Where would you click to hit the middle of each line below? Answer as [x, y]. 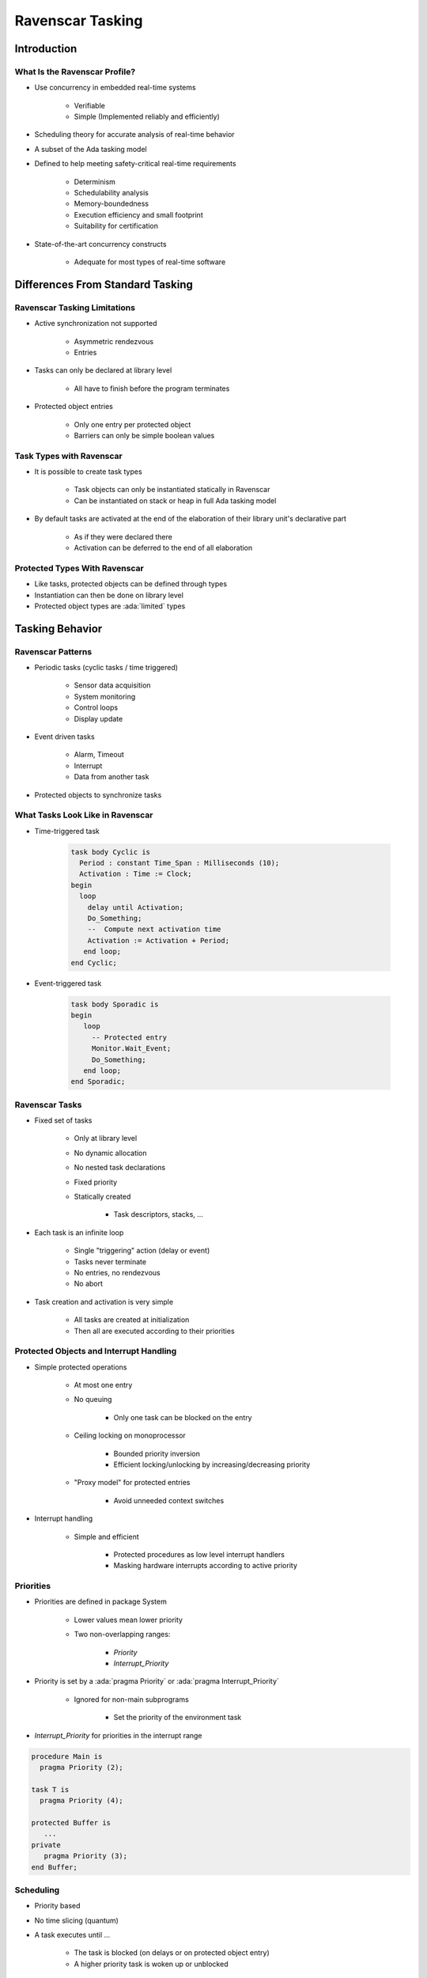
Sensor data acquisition [112, 685]
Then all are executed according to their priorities [154, 1331]
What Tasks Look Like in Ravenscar [84, 815]
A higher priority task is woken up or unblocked [151, 1964]
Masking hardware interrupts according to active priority [206, 1566]
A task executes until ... [72, 1935]
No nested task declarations [120, 1168]
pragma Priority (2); [82, 1767]
